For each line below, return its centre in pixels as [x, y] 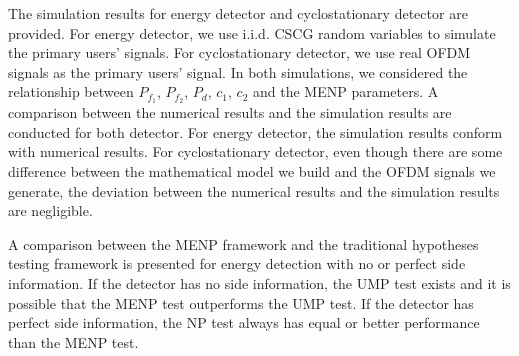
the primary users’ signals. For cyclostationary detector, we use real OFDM [239, 52]
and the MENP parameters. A [345, 91]
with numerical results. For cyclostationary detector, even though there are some [255, 151]
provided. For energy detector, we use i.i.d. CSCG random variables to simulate [252, 32]
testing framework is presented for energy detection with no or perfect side [237, 263]
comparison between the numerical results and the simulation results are [230, 112]
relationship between [71, 91]
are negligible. [50, 210]
